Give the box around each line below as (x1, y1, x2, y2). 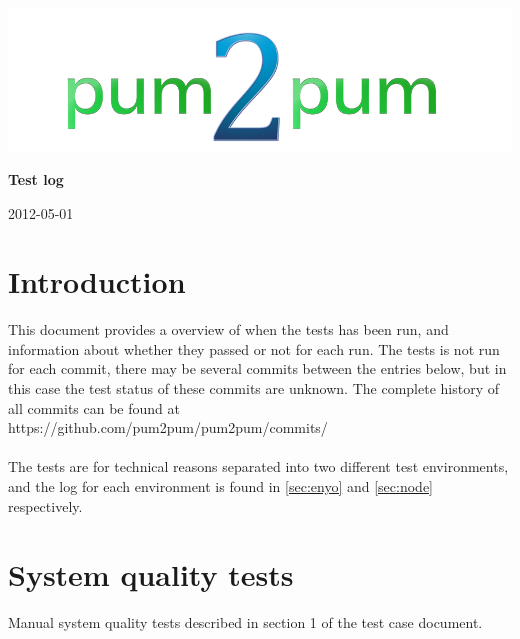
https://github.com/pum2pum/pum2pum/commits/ (8, 417, 328, 438)
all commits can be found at (8, 397, 180, 418)
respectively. (8, 495, 83, 516)
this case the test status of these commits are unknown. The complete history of (8, 378, 500, 399)
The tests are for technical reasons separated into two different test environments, (8, 456, 509, 477)
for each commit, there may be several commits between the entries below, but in (8, 358, 507, 379)
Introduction (8, 261, 186, 302)
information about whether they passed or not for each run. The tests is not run (8, 338, 500, 359)
